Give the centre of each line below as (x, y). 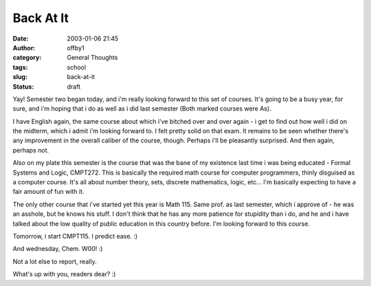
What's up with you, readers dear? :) (64, 274)
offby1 (76, 47)
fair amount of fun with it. (48, 192)
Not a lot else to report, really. (55, 261)
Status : (23, 87)
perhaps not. (31, 150)
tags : (20, 67)
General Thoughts (92, 58)
